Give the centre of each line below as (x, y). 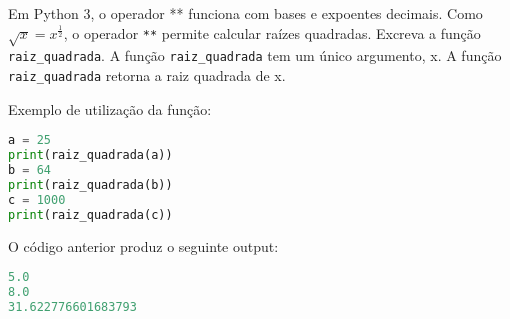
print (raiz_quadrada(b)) (90, 184)
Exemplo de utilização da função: (110, 108)
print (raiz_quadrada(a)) (90, 155)
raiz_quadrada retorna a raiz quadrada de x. (147, 75)
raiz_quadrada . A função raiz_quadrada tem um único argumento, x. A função (255, 55)
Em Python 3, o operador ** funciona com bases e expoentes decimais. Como (245, 13)
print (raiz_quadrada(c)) (90, 214)
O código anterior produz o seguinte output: (143, 245)
